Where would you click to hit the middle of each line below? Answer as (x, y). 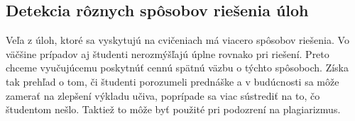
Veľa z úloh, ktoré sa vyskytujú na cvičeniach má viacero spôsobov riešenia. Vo (177, 40)
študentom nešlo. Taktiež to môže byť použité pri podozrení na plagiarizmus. (173, 109)
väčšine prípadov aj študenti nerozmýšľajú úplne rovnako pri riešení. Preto (168, 53)
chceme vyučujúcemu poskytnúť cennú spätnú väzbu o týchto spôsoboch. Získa (177, 68)
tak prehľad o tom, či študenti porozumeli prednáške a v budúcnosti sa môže (173, 81)
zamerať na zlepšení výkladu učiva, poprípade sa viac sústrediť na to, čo (163, 95)
